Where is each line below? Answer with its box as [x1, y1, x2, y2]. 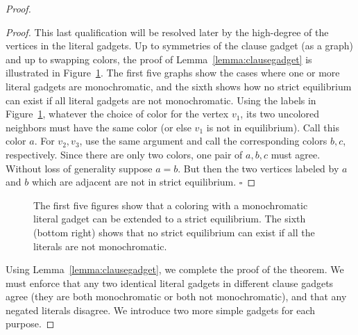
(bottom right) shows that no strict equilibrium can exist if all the [33, 224, 315, 239]
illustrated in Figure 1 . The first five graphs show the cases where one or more [6, 65, 340, 80]
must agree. [271, 147, 321, 161]
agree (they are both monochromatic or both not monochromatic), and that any [6, 289, 347, 304]
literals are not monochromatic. [33, 238, 167, 253]
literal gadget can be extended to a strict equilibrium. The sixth [33, 211, 306, 226]
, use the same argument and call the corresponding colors [79, 133, 327, 148]
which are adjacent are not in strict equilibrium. [31, 174, 237, 189]
